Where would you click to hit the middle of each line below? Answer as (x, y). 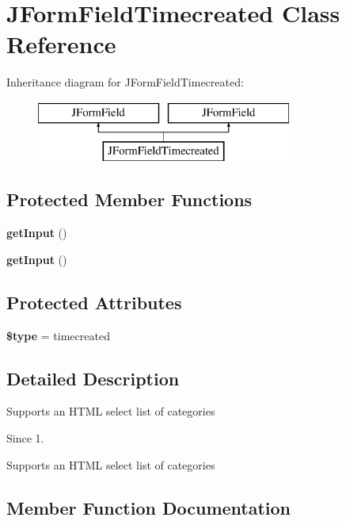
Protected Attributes (94, 302)
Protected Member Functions (129, 199)
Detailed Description (93, 378)
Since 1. (25, 438)
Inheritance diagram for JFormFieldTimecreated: (125, 82)
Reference (61, 44)
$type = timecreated (58, 335)
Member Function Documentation (149, 507)
